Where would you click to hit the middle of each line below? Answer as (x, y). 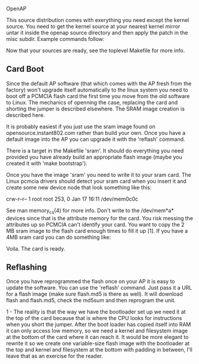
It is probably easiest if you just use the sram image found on (81, 126)
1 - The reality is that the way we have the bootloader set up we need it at (96, 312)
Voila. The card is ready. (36, 248)
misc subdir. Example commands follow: (56, 39)
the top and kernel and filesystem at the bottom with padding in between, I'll (99, 350)
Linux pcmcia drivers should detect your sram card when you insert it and (97, 181)
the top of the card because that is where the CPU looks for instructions (94, 318)
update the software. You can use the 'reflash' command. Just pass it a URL (99, 288)
